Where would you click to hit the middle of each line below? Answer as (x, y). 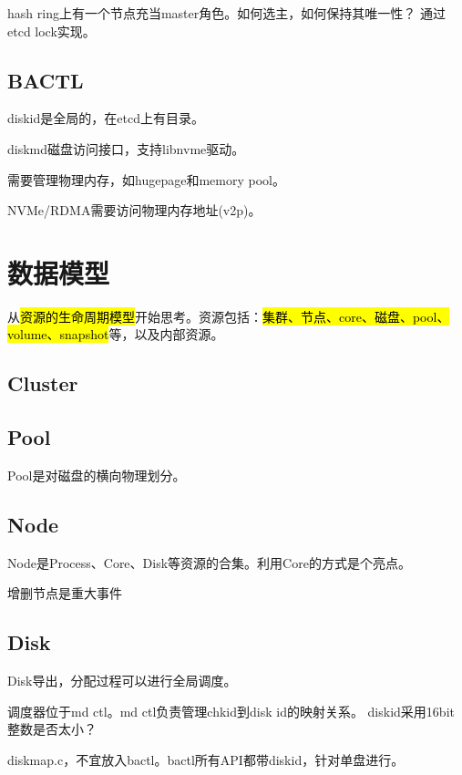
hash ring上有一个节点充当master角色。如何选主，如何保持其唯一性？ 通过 (226, 13)
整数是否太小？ (52, 729)
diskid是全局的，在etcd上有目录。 (106, 118)
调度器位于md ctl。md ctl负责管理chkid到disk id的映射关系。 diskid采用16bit (231, 711)
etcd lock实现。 (51, 31)
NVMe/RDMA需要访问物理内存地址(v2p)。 (134, 210)
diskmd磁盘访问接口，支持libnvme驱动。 (126, 148)
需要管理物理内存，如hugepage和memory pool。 (146, 179)
